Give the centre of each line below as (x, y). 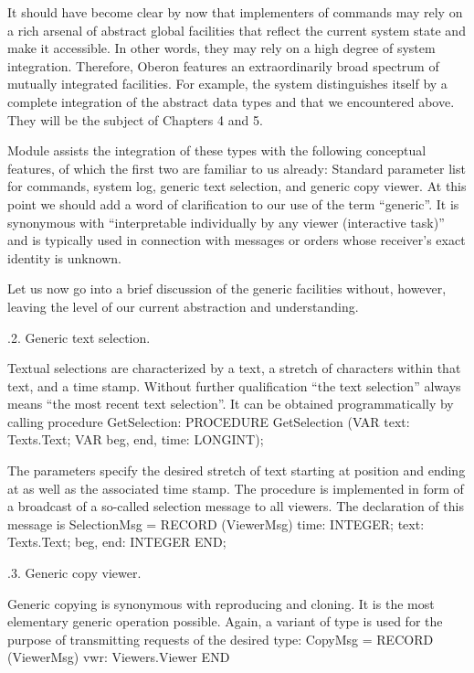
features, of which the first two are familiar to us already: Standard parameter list (237, 168)
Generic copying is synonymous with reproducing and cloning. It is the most (221, 603)
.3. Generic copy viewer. (74, 573)
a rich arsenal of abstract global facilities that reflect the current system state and (237, 30)
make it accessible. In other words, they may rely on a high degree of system (221, 48)
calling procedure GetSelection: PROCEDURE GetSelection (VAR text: (209, 421)
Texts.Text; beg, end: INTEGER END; (117, 542)
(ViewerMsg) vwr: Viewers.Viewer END (119, 657)
